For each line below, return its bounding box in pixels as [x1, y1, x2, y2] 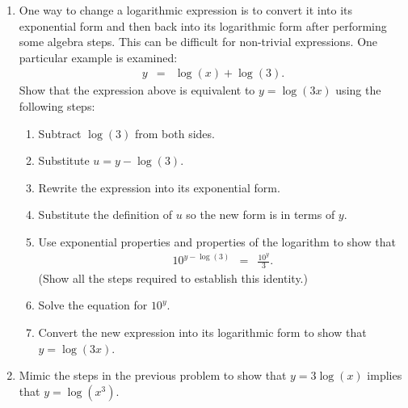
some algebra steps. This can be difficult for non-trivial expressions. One [19, 33, 378, 50]
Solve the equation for [38, 297, 148, 313]
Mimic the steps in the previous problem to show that [19, 367, 287, 384]
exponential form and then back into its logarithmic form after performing [19, 17, 387, 34]
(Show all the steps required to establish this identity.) [38, 269, 308, 286]
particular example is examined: [19, 48, 178, 65]
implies [367, 367, 402, 384]
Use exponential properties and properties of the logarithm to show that [38, 233, 396, 250]
